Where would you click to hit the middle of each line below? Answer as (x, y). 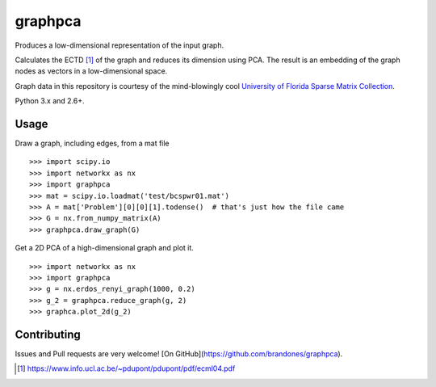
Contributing (48, 334)
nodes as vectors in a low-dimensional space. (91, 71)
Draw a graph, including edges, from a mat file (92, 143)
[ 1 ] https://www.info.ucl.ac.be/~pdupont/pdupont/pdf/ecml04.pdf (126, 368)
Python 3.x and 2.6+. (50, 101)
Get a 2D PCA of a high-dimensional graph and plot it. (104, 248)
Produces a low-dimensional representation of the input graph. (119, 45)
